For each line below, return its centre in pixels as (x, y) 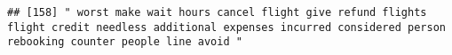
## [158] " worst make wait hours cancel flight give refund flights (217, 12)
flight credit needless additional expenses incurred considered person (226, 27)
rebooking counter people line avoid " (125, 42)
